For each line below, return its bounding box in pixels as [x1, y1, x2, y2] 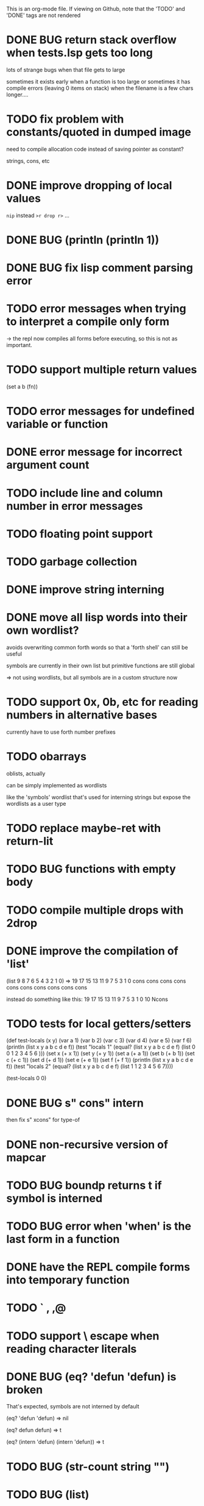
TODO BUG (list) [6, 1488, 90, 1501]
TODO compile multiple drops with [6, 903, 184, 917]
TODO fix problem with [6, 112, 124, 126]
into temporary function [6, 1273, 130, 1287]
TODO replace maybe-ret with [6, 822, 161, 835]
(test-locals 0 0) [6, 1075, 47, 1082]
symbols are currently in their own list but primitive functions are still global [6, 662, 195, 670]
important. [6, 342, 32, 349]
